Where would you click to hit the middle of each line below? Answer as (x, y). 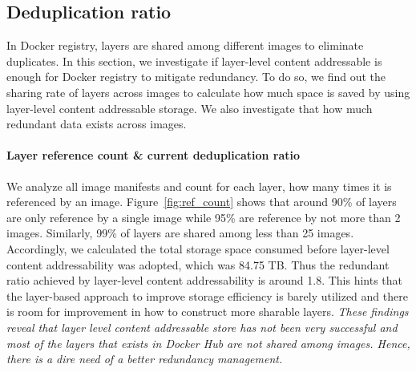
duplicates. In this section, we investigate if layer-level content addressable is (194, 61)
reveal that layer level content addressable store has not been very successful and (202, 327)
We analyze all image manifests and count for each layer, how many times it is (199, 186)
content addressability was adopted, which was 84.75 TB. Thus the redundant (198, 264)
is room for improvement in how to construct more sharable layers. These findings (208, 311)
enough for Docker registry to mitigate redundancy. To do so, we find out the (196, 77)
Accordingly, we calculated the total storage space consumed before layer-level (198, 248)
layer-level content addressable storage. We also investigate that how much (190, 108)
